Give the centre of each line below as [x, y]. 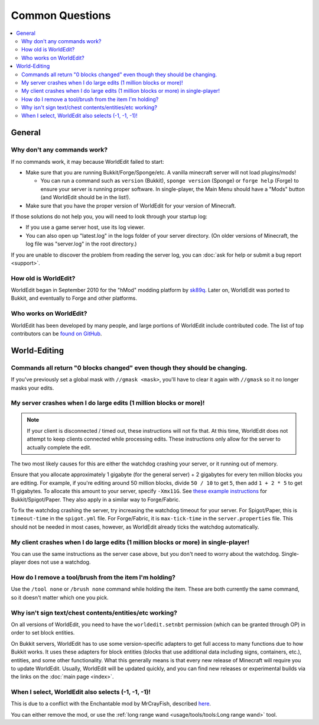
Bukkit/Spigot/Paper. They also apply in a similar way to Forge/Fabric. [95, 499]
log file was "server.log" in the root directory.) [81, 244]
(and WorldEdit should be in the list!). [85, 198]
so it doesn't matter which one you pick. [60, 597]
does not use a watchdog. [59, 562]
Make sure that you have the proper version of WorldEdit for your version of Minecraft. [131, 205]
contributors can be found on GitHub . [56, 334]
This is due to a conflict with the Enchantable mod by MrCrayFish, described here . [111, 704]
